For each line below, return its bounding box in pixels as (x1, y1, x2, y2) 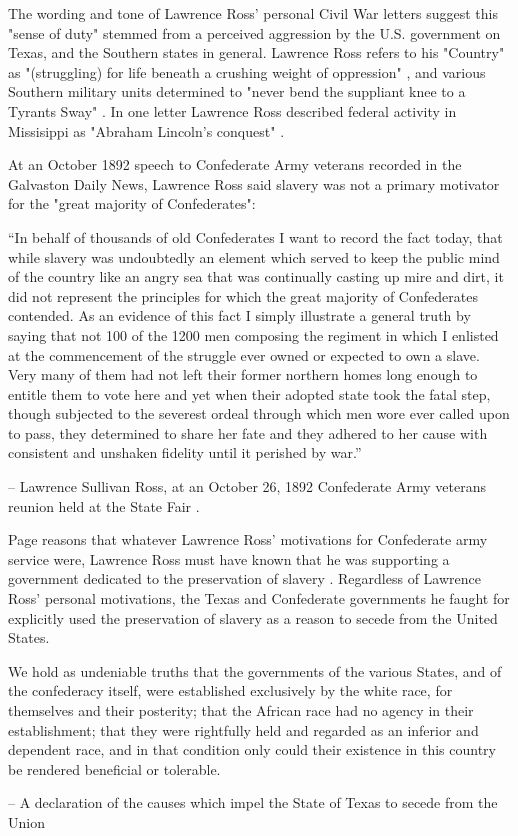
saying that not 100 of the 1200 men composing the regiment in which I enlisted (8, 324, 499, 345)
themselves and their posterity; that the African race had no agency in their (8, 700, 474, 720)
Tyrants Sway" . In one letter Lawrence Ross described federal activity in (8, 100, 457, 121)
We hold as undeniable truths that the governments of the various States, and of (8, 660, 502, 681)
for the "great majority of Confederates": (8, 193, 256, 214)
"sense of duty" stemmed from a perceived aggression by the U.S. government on (8, 22, 501, 43)
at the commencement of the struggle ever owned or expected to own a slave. (8, 344, 480, 365)
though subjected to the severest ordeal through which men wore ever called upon (8, 403, 510, 424)
